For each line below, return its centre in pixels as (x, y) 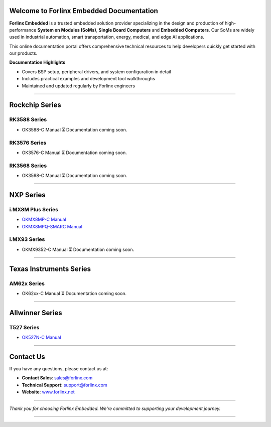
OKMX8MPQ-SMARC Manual (52, 226)
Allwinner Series (36, 313)
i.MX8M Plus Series (34, 209)
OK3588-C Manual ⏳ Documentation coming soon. (75, 129)
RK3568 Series (28, 166)
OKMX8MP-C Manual (44, 220)
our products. (23, 53)
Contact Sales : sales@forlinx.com (57, 378)
